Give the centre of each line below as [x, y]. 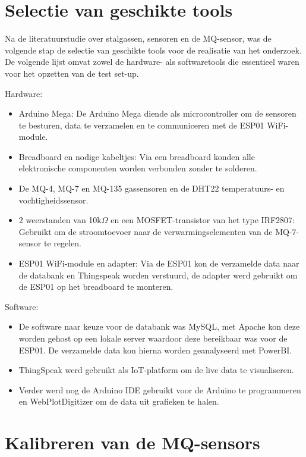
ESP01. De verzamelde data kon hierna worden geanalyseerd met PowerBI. [155, 350]
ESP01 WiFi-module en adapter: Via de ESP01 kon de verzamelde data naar [159, 263]
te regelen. [63, 243]
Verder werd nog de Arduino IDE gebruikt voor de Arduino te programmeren [160, 389]
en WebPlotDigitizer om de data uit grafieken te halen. [119, 401]
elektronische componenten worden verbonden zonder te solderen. [138, 168]
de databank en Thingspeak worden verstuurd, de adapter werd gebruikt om [158, 275]
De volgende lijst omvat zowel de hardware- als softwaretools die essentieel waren [152, 62]
